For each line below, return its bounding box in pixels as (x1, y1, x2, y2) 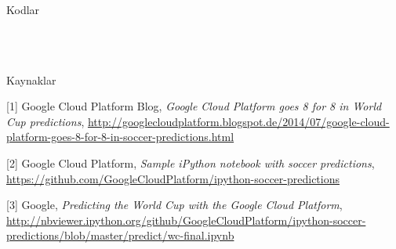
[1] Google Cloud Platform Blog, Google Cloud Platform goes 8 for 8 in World (6, 98, 382, 114)
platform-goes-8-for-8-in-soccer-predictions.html (6, 128, 234, 145)
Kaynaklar (6, 71, 56, 88)
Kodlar (6, 2, 40, 17)
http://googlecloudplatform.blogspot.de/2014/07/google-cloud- (87, 113, 390, 129)
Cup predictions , (6, 113, 85, 129)
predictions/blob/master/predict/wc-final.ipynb (6, 227, 234, 244)
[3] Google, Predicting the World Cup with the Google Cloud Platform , (6, 197, 343, 213)
